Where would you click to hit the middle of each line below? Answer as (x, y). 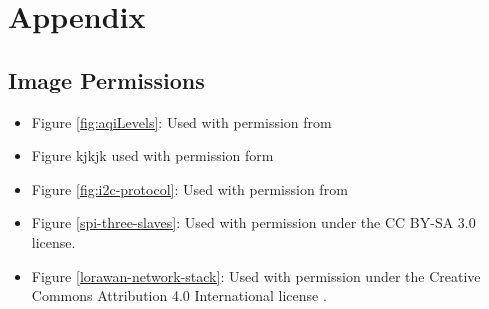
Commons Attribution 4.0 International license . (179, 295)
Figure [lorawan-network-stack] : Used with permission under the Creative (256, 275)
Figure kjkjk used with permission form (152, 155)
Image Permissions (106, 79)
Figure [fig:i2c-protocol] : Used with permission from (189, 188)
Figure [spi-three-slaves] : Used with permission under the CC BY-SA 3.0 (253, 222)
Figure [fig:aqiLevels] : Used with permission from (181, 121)
